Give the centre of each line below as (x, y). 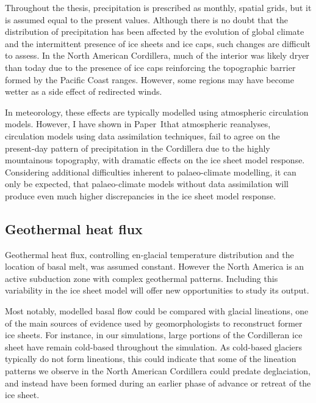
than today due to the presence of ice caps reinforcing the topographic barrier (150, 67)
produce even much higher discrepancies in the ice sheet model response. (141, 195)
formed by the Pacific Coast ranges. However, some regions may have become (149, 79)
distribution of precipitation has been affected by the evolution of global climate (155, 31)
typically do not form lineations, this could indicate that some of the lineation (151, 359)
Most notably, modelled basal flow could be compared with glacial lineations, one (157, 311)
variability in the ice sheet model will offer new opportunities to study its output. (157, 290)
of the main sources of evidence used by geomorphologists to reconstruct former (154, 323)
